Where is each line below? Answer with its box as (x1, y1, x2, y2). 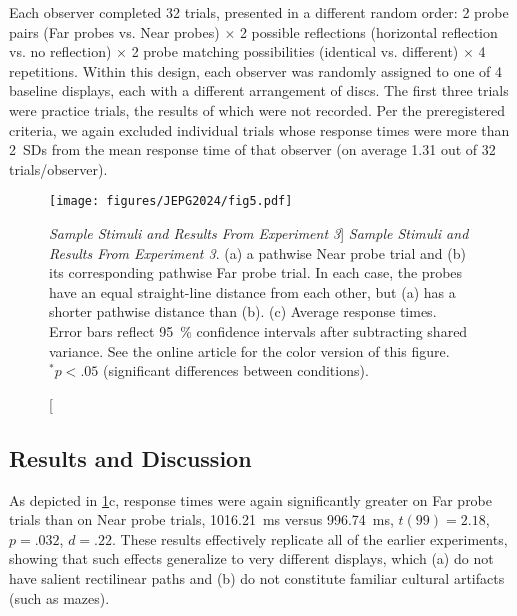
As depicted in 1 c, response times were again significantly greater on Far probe (9, 489, 493, 510)
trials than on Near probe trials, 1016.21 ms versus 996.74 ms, (9, 509, 394, 530)
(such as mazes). (9, 587, 110, 608)
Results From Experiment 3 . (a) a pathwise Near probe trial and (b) (49, 242, 466, 263)
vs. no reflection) (9, 41, 112, 62)
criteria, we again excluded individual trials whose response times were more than (9, 119, 510, 140)
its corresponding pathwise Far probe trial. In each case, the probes (49, 262, 463, 283)
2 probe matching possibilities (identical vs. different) (131, 41, 459, 62)
